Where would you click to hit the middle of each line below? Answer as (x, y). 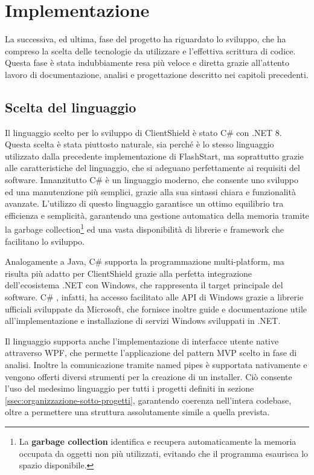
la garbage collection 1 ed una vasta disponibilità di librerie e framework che (144, 228)
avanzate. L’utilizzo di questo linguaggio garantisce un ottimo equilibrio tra (144, 203)
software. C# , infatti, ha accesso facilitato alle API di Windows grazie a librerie (154, 297)
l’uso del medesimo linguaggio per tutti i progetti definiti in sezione (130, 388)
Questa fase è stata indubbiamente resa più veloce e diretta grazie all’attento (147, 63)
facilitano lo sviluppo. (45, 241)
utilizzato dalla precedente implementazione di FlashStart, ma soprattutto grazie (154, 156)
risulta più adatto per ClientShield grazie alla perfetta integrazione (129, 273)
